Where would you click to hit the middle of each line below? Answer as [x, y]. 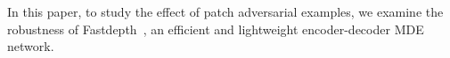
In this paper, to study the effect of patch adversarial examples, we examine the [225, 11]
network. [31, 46]
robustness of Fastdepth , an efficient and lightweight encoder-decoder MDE [216, 29]
